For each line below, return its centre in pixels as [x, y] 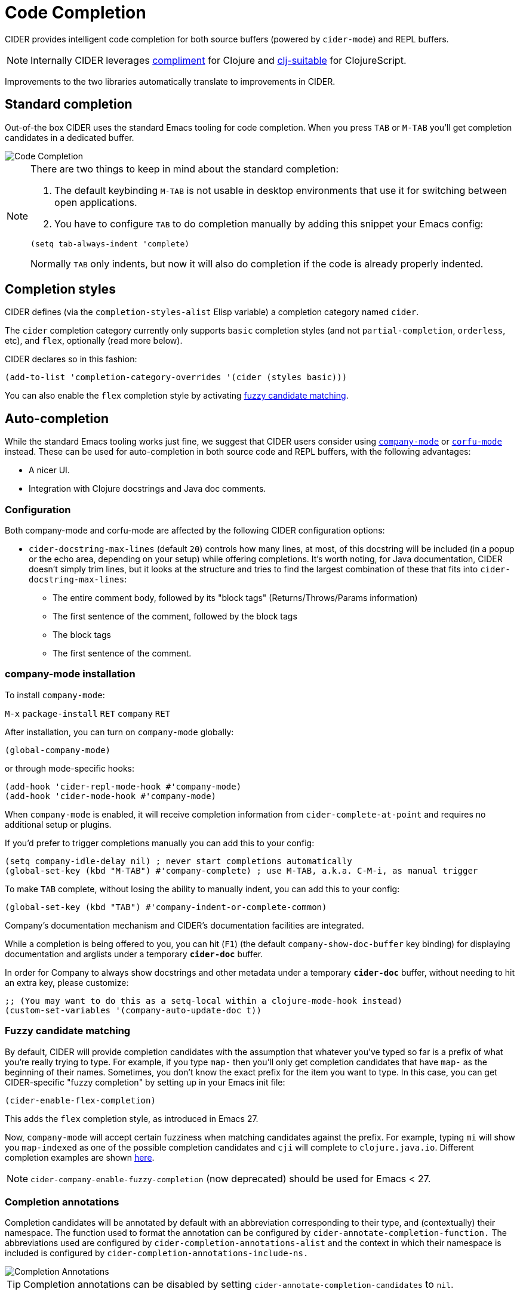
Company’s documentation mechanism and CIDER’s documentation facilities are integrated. [184, 925]
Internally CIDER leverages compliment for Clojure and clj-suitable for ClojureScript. [219, 60]
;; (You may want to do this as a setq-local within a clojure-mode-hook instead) [204, 1000]
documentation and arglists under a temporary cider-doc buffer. [134, 954]
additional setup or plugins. [58, 824]
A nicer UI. [49, 470]
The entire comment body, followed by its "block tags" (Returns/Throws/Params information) [235, 598]
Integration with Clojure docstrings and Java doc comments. [147, 489]
